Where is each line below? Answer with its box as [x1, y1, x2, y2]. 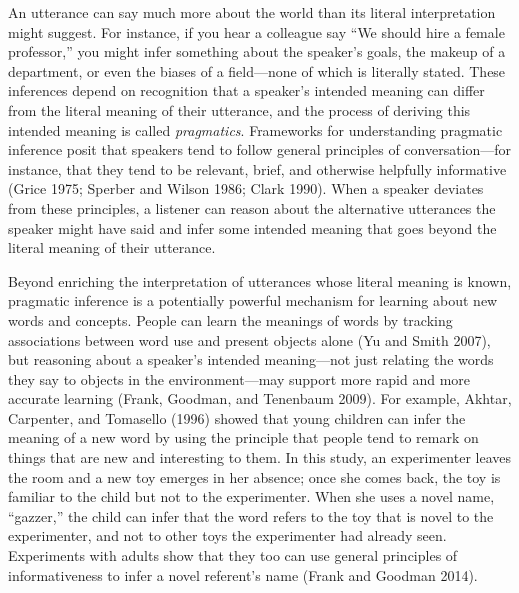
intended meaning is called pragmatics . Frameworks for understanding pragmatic [8, 119, 503, 140]
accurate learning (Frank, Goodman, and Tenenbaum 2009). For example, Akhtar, [8, 388, 512, 409]
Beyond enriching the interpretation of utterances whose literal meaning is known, [8, 270, 512, 291]
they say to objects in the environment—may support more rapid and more [8, 368, 471, 389]
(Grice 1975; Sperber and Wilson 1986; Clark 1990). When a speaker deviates [8, 178, 484, 199]
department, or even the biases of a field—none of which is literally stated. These [8, 60, 506, 81]
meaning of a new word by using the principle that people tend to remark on [8, 427, 479, 448]
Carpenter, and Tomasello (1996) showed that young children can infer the [8, 407, 466, 428]
